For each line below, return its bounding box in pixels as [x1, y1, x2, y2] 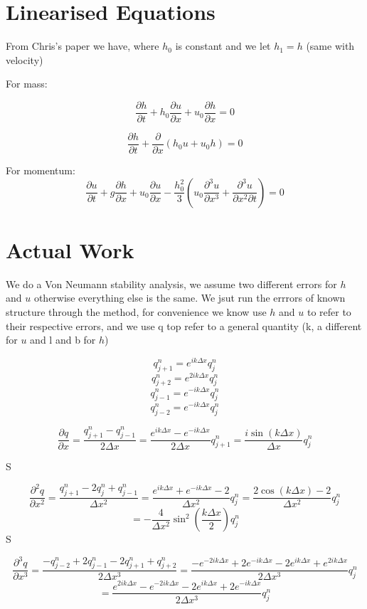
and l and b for [30, 332, 96, 347]
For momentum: [6, 163, 75, 178]
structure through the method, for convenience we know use [6, 304, 267, 319]
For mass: [6, 76, 48, 91]
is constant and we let [175, 38, 271, 53]
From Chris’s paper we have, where [6, 38, 159, 53]
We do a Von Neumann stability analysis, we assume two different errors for [6, 276, 337, 291]
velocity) [6, 52, 43, 67]
